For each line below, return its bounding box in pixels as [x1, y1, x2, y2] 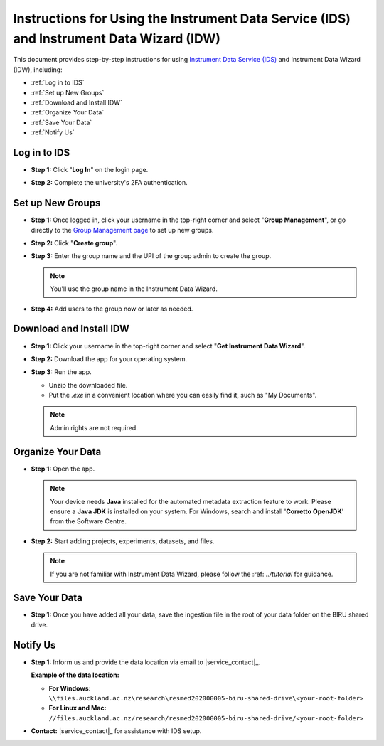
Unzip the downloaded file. [48, 380, 128, 389]
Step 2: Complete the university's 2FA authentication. [31, 178, 188, 187]
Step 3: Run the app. [31, 368, 92, 376]
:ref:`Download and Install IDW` [31, 98, 122, 107]
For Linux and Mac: [48, 704, 107, 713]
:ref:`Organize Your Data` [31, 108, 105, 117]
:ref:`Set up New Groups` [31, 88, 105, 97]
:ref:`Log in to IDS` [31, 78, 85, 87]
